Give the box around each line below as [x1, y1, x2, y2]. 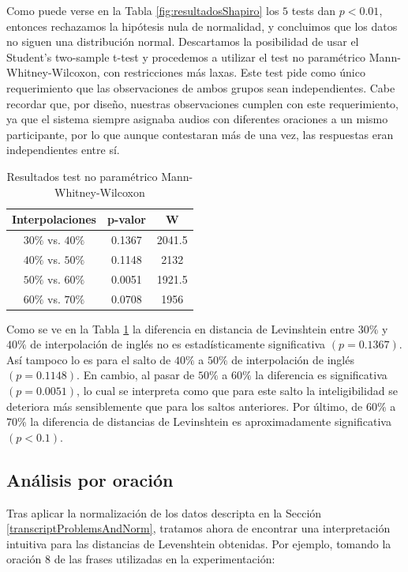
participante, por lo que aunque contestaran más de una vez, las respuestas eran [6, 126, 394, 142]
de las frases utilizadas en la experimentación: [54, 551, 275, 567]
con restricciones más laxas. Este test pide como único [103, 64, 365, 81]
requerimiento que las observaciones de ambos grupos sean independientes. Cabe [6, 79, 395, 96]
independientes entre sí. [6, 141, 120, 158]
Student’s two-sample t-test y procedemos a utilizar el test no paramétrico [6, 48, 366, 65]
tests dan [291, 2, 336, 18]
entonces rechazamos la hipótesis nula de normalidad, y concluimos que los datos [6, 17, 398, 34]
